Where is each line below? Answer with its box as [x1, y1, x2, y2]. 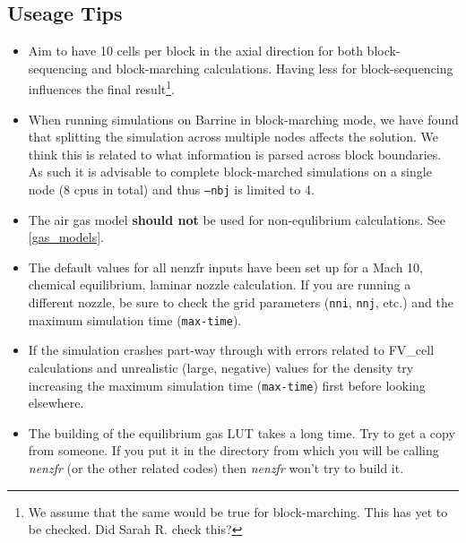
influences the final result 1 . [28, 77, 175, 99]
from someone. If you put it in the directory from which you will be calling [28, 441, 439, 460]
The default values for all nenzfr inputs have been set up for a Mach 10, [28, 257, 423, 276]
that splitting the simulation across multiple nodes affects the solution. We [28, 127, 438, 146]
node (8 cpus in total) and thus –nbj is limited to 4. [28, 180, 315, 199]
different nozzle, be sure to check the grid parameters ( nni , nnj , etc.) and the [28, 293, 453, 312]
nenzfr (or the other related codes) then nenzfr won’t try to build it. [28, 458, 404, 477]
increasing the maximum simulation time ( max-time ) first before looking [28, 375, 426, 394]
